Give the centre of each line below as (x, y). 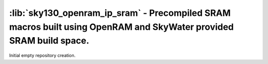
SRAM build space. (49, 41)
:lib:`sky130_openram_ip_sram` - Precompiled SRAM (120, 13)
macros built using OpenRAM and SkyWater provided (122, 27)
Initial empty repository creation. (42, 56)
